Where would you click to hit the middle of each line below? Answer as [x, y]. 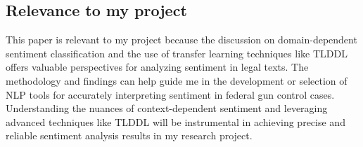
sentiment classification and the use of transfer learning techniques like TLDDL [177, 53]
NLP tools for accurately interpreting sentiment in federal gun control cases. [170, 94]
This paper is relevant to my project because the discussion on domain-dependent [181, 40]
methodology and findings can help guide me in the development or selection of [177, 80]
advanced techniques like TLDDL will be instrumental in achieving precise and [176, 121]
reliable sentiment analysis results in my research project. [129, 135]
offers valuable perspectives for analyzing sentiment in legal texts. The [157, 67]
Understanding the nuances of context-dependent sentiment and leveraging [167, 108]
